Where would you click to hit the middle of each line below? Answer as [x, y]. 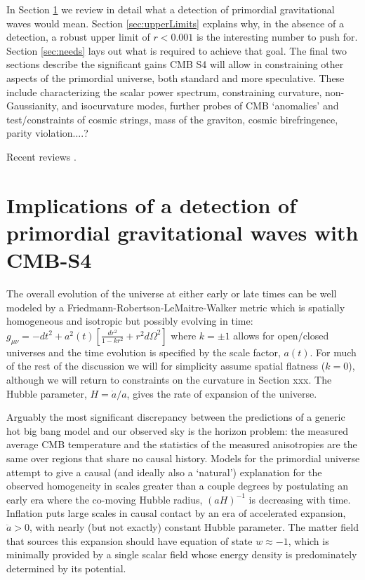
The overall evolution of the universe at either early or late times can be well [172, 294]
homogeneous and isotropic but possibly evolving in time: [130, 321]
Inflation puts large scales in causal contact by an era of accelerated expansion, [176, 513]
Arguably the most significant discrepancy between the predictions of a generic [176, 417]
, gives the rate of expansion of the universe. [222, 393]
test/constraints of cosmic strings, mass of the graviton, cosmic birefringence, [172, 119]
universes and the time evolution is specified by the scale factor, [144, 352]
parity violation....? [47, 133]
